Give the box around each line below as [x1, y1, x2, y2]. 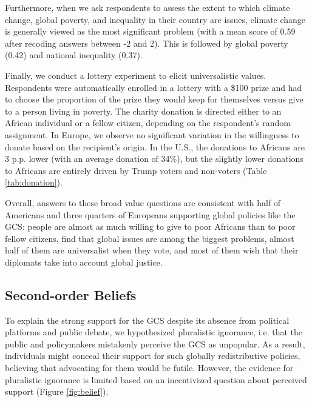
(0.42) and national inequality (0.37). [5, 49, 143, 61]
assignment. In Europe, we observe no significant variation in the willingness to [5, 128, 299, 141]
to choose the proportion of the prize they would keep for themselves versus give [5, 93, 304, 106]
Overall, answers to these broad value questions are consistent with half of [5, 196, 281, 209]
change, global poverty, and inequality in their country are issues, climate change [5, 13, 306, 25]
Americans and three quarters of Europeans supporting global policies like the [5, 208, 296, 221]
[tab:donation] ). [5, 176, 63, 189]
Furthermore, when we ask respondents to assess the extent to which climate [5, 1, 290, 13]
